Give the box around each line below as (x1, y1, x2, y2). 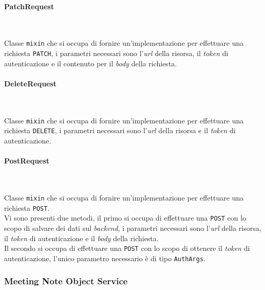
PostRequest (4, 155, 50, 166)
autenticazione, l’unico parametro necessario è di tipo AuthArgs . (4, 252, 206, 263)
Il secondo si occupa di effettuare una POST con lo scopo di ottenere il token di (4, 243, 250, 253)
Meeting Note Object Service (4, 275, 128, 287)
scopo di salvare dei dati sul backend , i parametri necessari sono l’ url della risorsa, (4, 222, 261, 233)
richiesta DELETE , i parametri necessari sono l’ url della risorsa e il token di (4, 125, 236, 136)
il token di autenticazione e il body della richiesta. (4, 232, 159, 243)
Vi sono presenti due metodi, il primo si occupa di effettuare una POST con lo (4, 212, 247, 223)
